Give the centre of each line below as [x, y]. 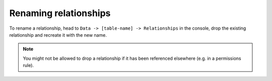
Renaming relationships [60, 13]
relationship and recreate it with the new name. [58, 35]
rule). [28, 65]
